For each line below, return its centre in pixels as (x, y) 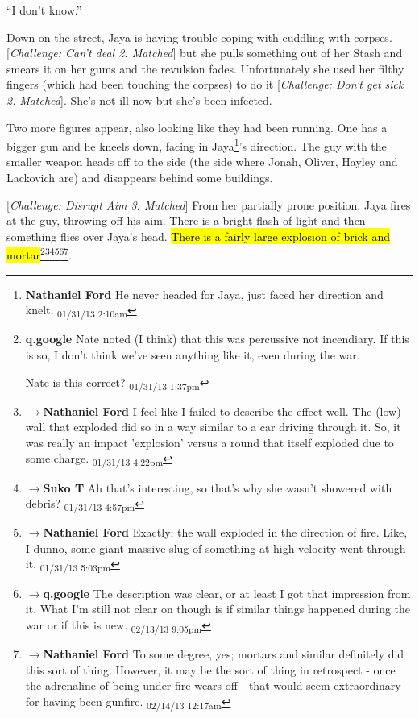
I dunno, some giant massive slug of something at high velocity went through (216, 548)
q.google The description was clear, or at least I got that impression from (227, 593)
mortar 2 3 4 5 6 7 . (39, 254)
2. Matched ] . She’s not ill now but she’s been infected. (139, 100)
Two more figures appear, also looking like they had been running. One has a (197, 127)
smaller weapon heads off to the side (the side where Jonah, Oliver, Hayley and (202, 162)
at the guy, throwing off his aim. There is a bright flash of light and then (186, 220)
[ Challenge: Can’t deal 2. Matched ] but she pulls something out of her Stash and (205, 53)
